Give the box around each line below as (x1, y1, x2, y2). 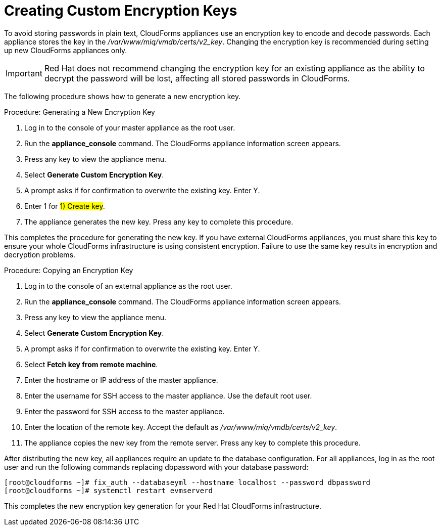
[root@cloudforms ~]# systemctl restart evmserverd (4, 486, 213, 495)
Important (6, 68, 42, 78)
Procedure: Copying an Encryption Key (4, 266, 133, 275)
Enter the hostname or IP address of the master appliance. (24, 375, 218, 384)
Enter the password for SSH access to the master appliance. (24, 407, 225, 416)
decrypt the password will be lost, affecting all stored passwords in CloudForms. (44, 73, 350, 83)
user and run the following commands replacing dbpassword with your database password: (4, 462, 309, 471)
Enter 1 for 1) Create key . (24, 201, 105, 210)
